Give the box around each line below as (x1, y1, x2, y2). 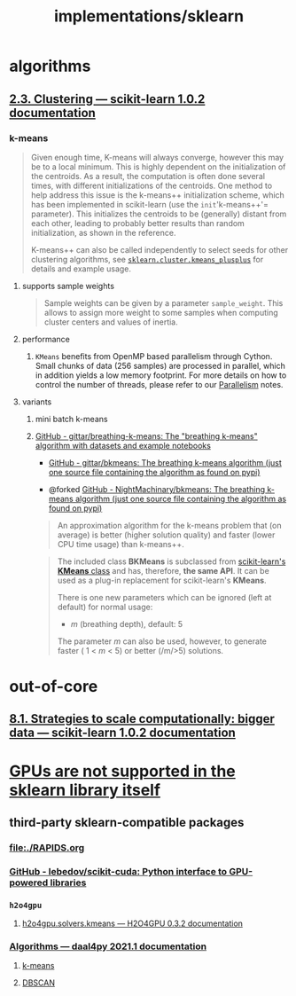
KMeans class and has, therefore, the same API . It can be (57, 565, 270, 576)
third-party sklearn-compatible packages (9, 815, 245, 830)
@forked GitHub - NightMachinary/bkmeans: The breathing (48, 483, 266, 494)
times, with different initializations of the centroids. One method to (30, 180, 273, 191)
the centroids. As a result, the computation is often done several (30, 170, 266, 181)
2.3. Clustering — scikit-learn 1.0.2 (9, 91, 206, 106)
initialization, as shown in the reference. (30, 227, 176, 238)
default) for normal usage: (57, 601, 153, 612)
